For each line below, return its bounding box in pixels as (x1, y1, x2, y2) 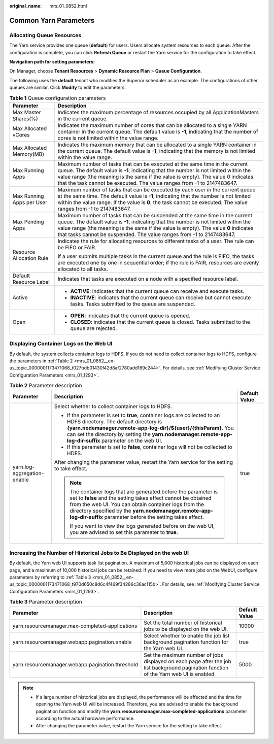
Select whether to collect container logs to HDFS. (54, 402, 173, 410)
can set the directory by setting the (66, 430, 151, 437)
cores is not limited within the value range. (57, 134, 159, 142)
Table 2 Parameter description (9, 382, 82, 389)
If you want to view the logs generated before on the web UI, (70, 522, 215, 529)
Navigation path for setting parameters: (9, 58, 95, 64)
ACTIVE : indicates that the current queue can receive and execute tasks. (70, 287, 245, 294)
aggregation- (12, 469, 44, 477)
